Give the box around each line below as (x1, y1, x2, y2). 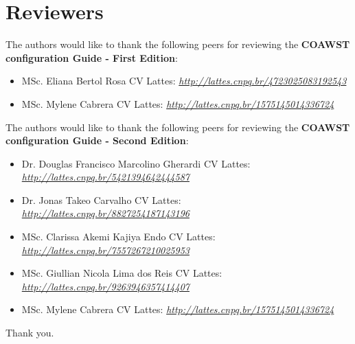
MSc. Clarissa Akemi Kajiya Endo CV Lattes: (21, 229, 216, 244)
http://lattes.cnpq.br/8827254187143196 (21, 206, 190, 220)
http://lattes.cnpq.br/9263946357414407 (21, 279, 190, 293)
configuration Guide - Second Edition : (5, 133, 189, 148)
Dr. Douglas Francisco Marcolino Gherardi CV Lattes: (21, 156, 251, 170)
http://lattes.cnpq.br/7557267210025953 (21, 242, 190, 257)
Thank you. (5, 325, 54, 340)
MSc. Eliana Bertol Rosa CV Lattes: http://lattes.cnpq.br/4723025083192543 (21, 73, 347, 88)
